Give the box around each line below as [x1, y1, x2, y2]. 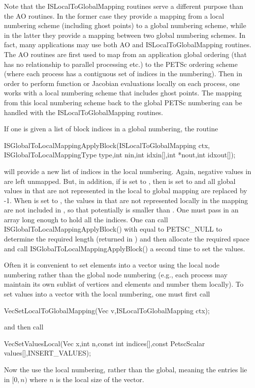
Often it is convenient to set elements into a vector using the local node [4, 260, 220, 270]
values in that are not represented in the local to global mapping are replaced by [4, 185, 247, 196]
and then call [4, 322, 44, 332]
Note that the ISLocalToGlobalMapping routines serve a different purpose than [4, 1, 244, 11]
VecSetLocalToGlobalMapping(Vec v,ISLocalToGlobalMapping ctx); [4, 305, 210, 315]
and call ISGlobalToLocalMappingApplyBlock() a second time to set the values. [4, 243, 245, 253]
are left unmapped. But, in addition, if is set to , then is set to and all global [4, 176, 236, 186]
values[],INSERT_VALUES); [4, 348, 91, 358]
